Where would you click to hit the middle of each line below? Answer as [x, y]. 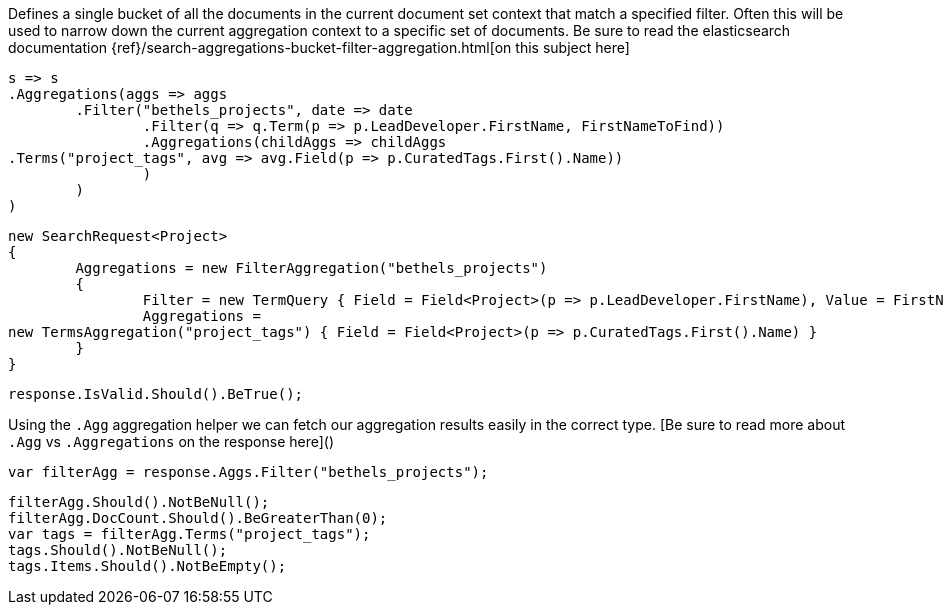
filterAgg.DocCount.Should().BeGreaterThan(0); [198, 518]
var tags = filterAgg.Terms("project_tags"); [189, 534]
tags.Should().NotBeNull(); [118, 550]
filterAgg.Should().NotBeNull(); [139, 502]
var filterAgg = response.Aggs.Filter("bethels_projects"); [248, 472]
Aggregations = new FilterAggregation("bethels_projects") [311, 268]
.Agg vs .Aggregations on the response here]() [171, 441]
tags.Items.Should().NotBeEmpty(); [147, 566]
